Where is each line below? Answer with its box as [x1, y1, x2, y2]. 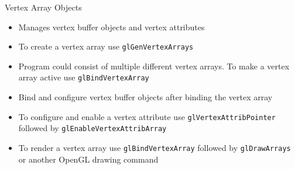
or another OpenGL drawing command [18, 153, 159, 165]
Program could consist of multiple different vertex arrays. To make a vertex [18, 59, 290, 72]
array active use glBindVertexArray [18, 71, 149, 83]
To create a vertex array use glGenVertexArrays [18, 40, 194, 52]
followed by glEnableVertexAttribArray [18, 122, 167, 134]
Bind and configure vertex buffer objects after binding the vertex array [18, 91, 273, 103]
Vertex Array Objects [5, 1, 82, 13]
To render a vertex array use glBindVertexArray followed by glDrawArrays [18, 142, 291, 153]
